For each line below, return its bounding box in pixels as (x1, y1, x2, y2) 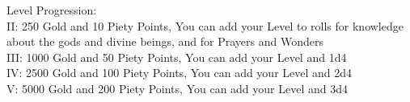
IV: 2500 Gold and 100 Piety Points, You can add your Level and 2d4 (6, 64, 353, 81)
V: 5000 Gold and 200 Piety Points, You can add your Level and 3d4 (6, 80, 348, 96)
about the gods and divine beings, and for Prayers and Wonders (6, 33, 323, 50)
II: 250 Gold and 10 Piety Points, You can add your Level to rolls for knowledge (6, 17, 404, 34)
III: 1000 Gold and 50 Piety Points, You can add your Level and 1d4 (6, 48, 347, 65)
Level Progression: (6, 2, 97, 18)
